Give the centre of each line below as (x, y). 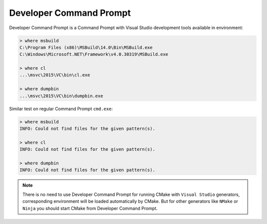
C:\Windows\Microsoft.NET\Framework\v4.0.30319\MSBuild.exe (94, 55)
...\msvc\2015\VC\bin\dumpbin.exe (61, 96)
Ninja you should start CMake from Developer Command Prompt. (90, 208)
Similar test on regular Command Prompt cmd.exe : (61, 109)
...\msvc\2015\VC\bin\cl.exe (55, 75)
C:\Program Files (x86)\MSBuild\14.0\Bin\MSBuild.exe (86, 47)
